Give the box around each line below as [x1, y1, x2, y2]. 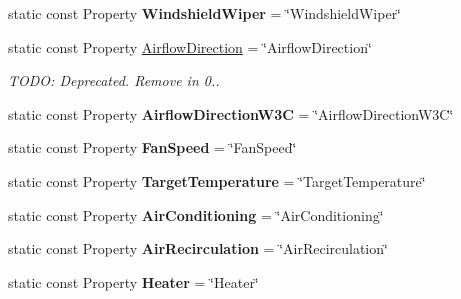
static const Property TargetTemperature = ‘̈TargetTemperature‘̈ [8, 170, 426, 191]
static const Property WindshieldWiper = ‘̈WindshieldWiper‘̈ [8, 3, 402, 23]
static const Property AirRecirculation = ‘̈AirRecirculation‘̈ [8, 238, 388, 259]
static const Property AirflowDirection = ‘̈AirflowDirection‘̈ [8, 36, 372, 57]
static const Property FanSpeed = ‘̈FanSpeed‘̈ [8, 137, 297, 158]
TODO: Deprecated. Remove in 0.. [8, 70, 220, 91]
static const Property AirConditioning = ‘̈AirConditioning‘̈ [8, 204, 384, 225]
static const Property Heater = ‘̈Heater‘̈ [8, 271, 259, 292]
